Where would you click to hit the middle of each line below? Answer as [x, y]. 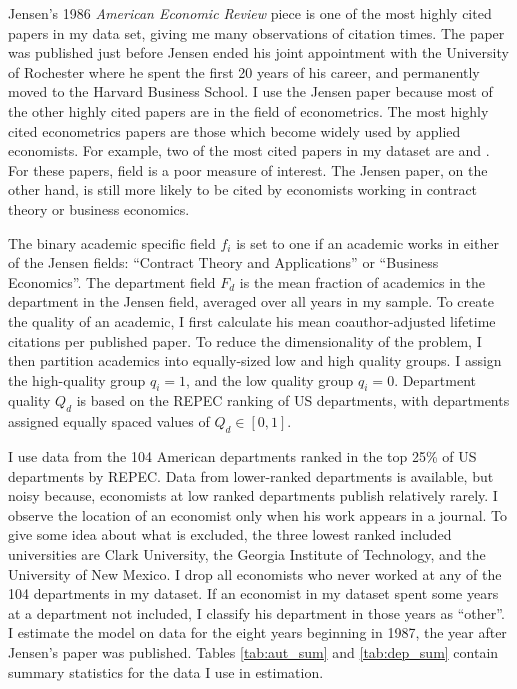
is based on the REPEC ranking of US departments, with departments [293, 400]
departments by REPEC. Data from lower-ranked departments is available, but [251, 475]
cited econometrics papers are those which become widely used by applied [234, 130]
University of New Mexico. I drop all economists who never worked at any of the [255, 573]
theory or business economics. [99, 208]
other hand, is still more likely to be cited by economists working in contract [243, 189]
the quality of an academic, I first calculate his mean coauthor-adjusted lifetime [252, 320]
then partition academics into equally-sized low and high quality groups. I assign [255, 360]
